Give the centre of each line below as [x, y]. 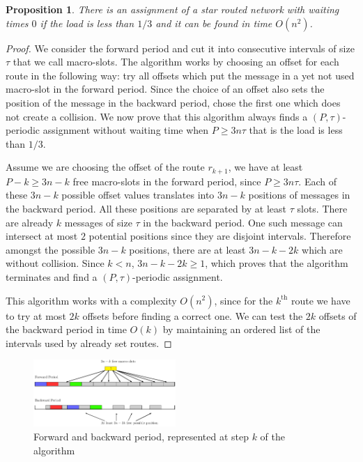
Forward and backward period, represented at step [141, 436]
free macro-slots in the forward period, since [167, 181]
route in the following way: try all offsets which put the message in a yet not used [180, 75]
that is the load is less [296, 130]
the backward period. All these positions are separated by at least [146, 208]
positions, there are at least [187, 249]
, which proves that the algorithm [277, 263]
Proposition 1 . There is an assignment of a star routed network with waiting [172, 9]
